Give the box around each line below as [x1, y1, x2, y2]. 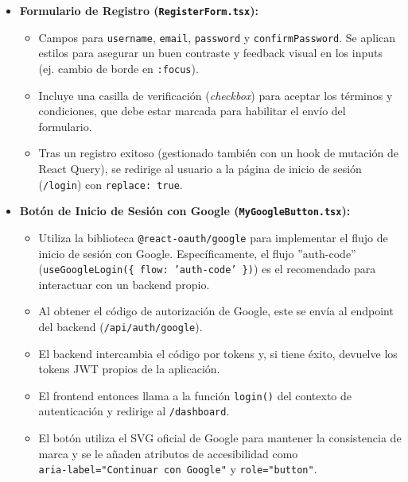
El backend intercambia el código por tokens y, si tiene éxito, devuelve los [38, 345, 398, 361]
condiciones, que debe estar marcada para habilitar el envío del [38, 102, 346, 119]
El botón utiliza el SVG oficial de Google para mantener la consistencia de [38, 430, 402, 446]
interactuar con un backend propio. [38, 276, 210, 292]
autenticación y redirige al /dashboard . [38, 403, 230, 419]
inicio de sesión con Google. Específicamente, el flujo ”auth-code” [38, 245, 356, 261]
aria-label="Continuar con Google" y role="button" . [38, 461, 317, 477]
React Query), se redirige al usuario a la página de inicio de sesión [38, 160, 362, 176]
